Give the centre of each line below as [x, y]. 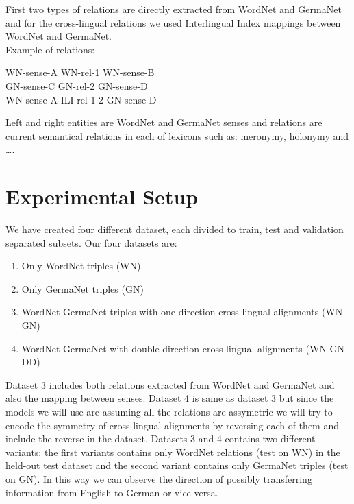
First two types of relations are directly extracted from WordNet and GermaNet [174, 9]
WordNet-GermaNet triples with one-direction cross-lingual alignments [170, 312]
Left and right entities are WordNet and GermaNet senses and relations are [164, 122]
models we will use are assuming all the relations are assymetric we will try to [169, 411]
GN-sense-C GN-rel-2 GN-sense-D [77, 85]
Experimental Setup [102, 196]
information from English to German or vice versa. [112, 492]
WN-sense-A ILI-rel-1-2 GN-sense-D [81, 99]
